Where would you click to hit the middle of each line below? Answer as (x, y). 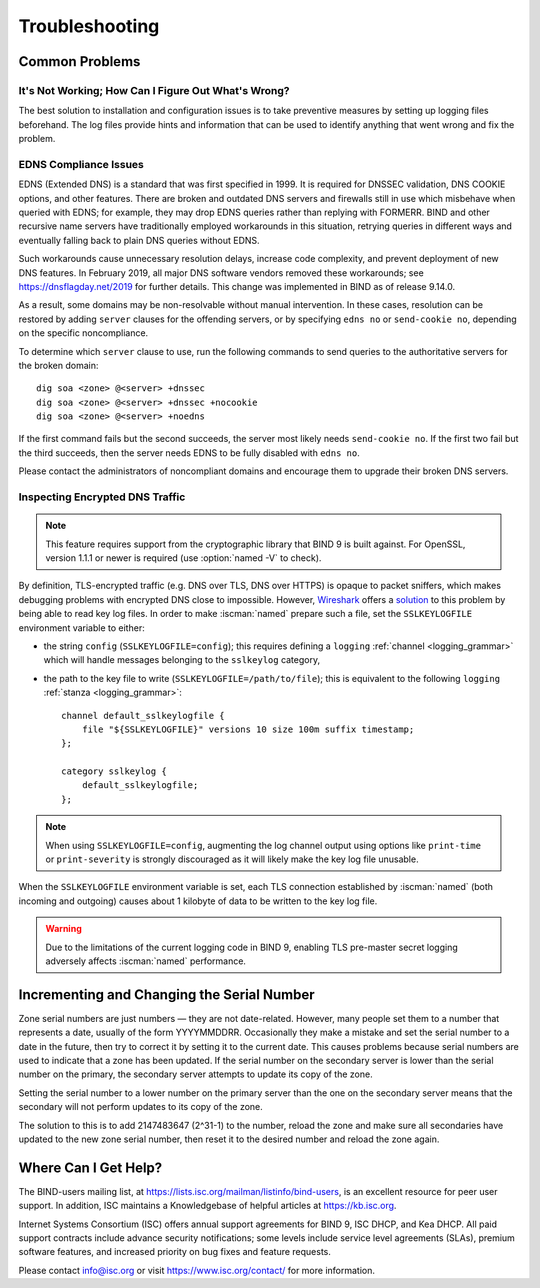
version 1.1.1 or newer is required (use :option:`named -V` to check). (183, 558)
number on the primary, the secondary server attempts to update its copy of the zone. (196, 1074)
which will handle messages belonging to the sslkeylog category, (181, 660)
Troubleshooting (89, 26)
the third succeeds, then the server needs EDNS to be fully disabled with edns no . (189, 452)
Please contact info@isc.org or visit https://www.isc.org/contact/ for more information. (196, 1270)
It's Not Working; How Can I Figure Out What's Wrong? (154, 90)
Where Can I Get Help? (90, 1167)
